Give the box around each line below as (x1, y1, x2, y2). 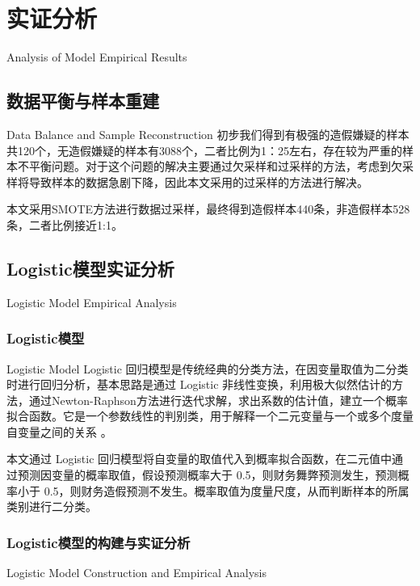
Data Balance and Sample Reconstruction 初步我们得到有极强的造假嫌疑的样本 (6, 125, 409, 142)
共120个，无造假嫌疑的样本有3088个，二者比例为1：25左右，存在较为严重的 (6, 141, 402, 158)
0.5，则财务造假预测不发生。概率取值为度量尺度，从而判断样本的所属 (44, 482, 409, 499)
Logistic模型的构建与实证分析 (6, 532, 191, 552)
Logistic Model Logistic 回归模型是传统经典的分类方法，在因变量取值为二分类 (6, 360, 409, 377)
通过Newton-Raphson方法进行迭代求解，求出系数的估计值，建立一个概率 (28, 391, 408, 408)
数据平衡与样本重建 (6, 88, 159, 113)
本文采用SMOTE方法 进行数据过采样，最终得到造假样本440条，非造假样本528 (6, 200, 410, 217)
